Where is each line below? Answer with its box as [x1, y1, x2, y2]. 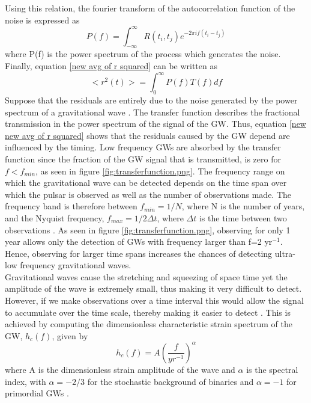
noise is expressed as [5, 13, 80, 26]
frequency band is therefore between [5, 200, 137, 212]
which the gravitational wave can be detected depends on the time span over [5, 176, 287, 189]
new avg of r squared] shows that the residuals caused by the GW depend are [5, 129, 290, 141]
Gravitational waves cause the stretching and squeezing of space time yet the [5, 270, 288, 283]
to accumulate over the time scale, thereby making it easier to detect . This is [5, 306, 291, 318]
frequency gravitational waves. [20, 259, 131, 271]
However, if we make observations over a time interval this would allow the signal [5, 294, 304, 307]
